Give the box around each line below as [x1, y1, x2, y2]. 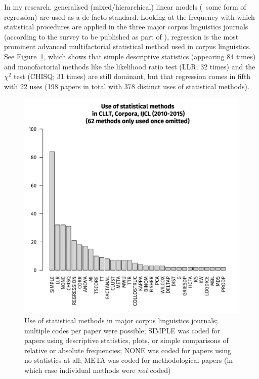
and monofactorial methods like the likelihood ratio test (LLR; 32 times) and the [4, 61, 255, 71]
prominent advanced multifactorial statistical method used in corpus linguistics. [4, 41, 251, 52]
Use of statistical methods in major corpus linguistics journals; [24, 315, 218, 325]
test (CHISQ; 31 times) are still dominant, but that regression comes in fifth [14, 71, 251, 82]
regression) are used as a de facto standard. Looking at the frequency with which [4, 11, 255, 22]
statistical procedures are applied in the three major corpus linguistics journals [4, 21, 248, 32]
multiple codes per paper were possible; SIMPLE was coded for [24, 325, 221, 335]
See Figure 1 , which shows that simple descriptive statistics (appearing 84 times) [4, 51, 256, 61]
